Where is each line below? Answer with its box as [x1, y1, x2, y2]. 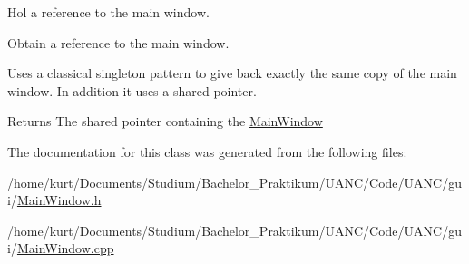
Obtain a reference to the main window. [7, 33, 230, 52]
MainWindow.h [16, 191, 102, 210]
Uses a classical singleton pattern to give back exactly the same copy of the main [7, 64, 457, 83]
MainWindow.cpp [16, 239, 114, 258]
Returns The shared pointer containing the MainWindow [7, 112, 323, 131]
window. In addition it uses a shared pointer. [7, 81, 257, 100]
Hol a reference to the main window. [7, 3, 210, 21]
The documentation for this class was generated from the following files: [7, 142, 407, 161]
